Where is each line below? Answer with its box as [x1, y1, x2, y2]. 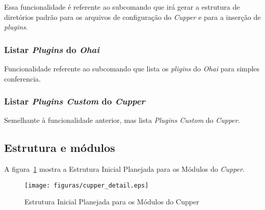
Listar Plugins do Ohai [4, 43, 100, 56]
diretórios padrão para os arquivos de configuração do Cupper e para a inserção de [4, 11, 261, 22]
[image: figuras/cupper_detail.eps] [24, 181, 149, 189]
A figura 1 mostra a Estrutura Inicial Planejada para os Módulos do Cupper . [4, 164, 245, 174]
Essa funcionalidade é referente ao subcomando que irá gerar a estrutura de [4, 2, 240, 12]
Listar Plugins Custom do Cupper [4, 95, 145, 108]
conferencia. [4, 73, 41, 84]
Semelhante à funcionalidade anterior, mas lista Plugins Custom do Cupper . [4, 115, 240, 125]
